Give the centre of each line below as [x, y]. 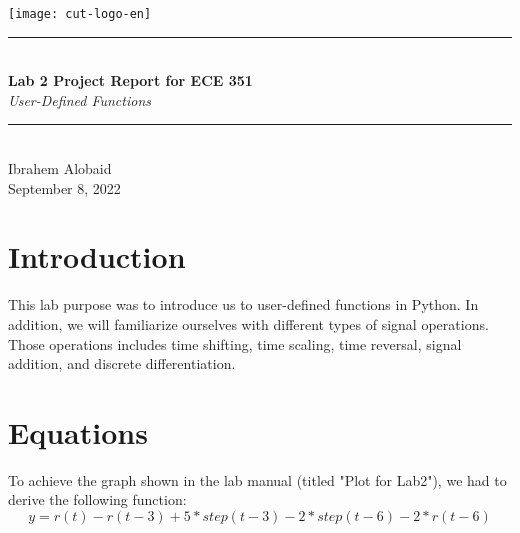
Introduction [97, 256]
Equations [78, 431]
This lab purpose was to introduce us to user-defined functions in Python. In [243, 304]
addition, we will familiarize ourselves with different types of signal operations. [248, 323]
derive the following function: [97, 499]
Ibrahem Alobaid [60, 168]
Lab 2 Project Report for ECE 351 [130, 80]
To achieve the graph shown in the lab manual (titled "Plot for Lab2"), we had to [257, 479]
